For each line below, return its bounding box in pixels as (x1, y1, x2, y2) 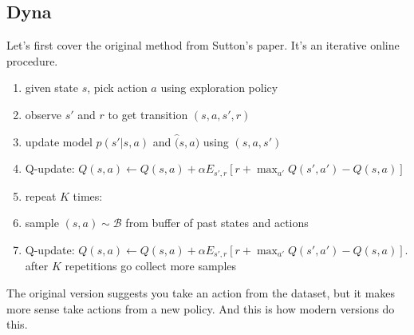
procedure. (6, 52, 58, 69)
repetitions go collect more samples (65, 257, 237, 274)
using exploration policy (160, 79, 278, 96)
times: (73, 187, 103, 204)
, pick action (87, 79, 148, 96)
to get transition (108, 106, 188, 122)
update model (25, 133, 93, 150)
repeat (25, 187, 57, 204)
